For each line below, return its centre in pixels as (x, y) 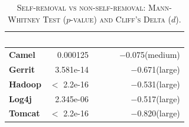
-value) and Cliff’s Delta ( (121, 19)
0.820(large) (159, 113)
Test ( (55, 19)
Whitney (24, 19)
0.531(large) (159, 84)
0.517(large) (159, 98)
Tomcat (25, 113)
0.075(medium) (153, 55)
